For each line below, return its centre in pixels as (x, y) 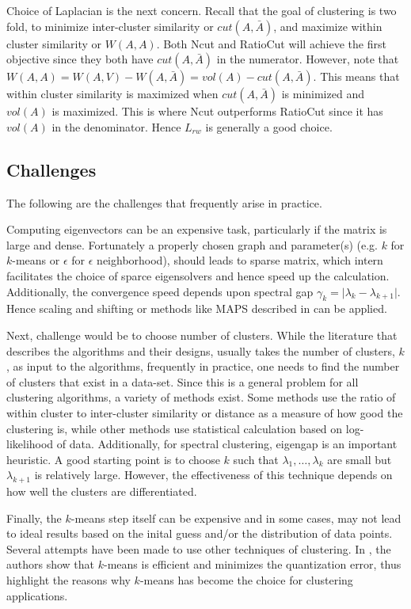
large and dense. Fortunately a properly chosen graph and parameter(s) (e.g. (192, 244)
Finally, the (34, 518)
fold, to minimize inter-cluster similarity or (110, 26)
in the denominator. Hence (116, 126)
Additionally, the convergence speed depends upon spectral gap (160, 291)
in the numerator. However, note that (308, 59)
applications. (37, 595)
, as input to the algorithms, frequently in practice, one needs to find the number (203, 366)
